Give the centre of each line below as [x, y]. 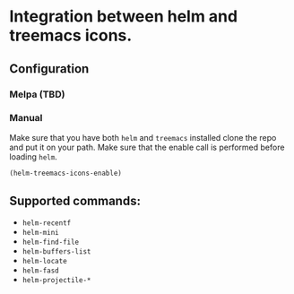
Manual [26, 118]
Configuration [49, 69]
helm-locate [44, 262]
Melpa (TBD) [37, 94]
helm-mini [41, 233]
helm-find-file [51, 242]
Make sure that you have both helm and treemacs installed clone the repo [143, 137]
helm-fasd [41, 271]
